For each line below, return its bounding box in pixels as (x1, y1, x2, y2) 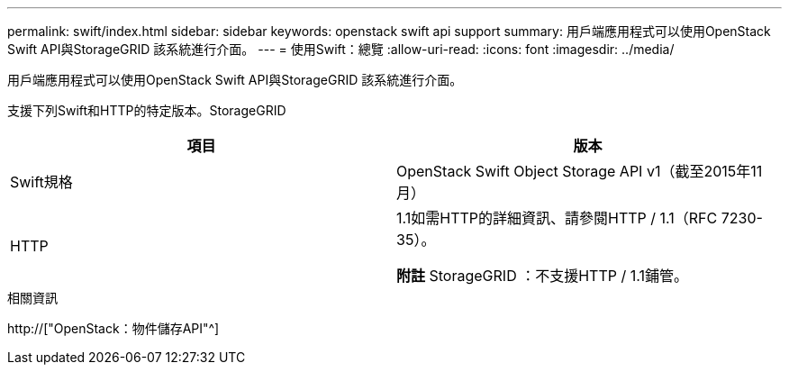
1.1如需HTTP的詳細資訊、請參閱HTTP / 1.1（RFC (396, 209, 718, 227)
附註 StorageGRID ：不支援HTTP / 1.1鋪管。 (396, 267, 688, 285)
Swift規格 (10, 173, 73, 191)
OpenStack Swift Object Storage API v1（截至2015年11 (396, 162, 763, 180)
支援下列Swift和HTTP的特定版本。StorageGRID (7, 103, 286, 118)
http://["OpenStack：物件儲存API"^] (7, 321, 220, 336)
